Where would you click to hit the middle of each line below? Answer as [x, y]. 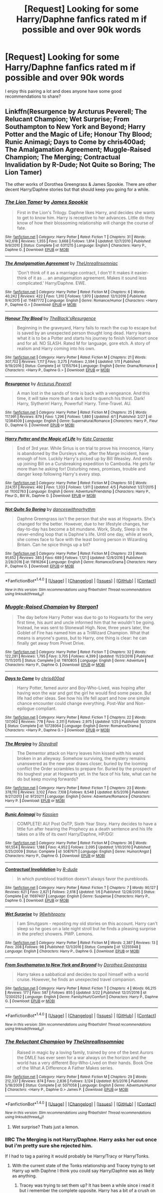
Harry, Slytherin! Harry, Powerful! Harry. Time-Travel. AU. [74, 404]
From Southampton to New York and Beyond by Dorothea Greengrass [76, 965]
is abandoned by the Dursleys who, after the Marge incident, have [83, 453]
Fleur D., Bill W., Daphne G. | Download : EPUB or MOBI [50, 496]
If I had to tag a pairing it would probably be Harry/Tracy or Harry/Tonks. [77, 1156]
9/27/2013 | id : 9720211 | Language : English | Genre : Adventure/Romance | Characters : [78, 796]
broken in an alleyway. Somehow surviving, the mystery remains [81, 759]
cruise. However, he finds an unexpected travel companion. [76, 979]
